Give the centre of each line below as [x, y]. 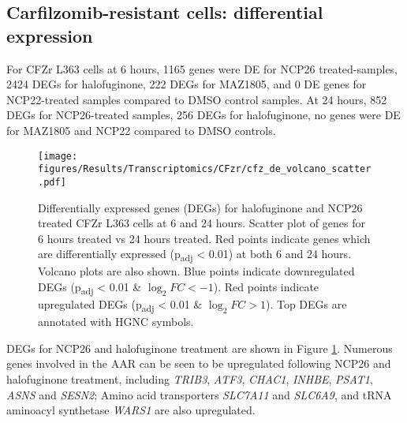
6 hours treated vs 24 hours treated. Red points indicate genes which [204, 238]
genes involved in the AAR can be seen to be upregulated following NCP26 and [199, 363]
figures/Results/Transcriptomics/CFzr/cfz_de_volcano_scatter [205, 169]
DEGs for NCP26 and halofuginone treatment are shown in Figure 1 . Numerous [200, 348]
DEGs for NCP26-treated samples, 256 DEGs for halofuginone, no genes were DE [203, 115]
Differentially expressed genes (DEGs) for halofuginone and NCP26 [200, 207]
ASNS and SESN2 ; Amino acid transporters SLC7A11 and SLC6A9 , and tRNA [199, 394]
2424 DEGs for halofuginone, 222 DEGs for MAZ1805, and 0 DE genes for [187, 84]
